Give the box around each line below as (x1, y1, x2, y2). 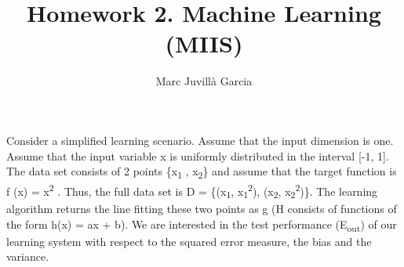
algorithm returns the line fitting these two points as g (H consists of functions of (6, 200, 397, 216)
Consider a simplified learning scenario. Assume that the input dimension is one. (6, 132, 394, 148)
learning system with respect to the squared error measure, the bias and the (6, 233, 372, 249)
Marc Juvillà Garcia (155, 73, 253, 89)
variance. (6, 248, 49, 265)
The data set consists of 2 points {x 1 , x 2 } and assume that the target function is (6, 163, 397, 181)
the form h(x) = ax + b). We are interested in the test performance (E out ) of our (6, 215, 397, 234)
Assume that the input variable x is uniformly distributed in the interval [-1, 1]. (6, 147, 389, 164)
